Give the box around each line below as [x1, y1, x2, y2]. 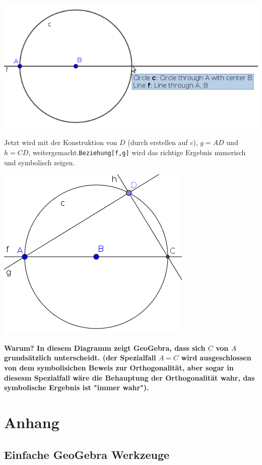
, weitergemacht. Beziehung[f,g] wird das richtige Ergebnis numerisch [28, 147, 246, 157]
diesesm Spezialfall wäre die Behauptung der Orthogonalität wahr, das [4, 372, 255, 383]
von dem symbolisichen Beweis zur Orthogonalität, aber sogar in [4, 362, 234, 373]
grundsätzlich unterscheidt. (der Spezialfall [4, 352, 156, 363]
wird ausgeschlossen [181, 352, 251, 363]
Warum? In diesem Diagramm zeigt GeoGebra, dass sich [4, 342, 206, 353]
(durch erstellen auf [127, 137, 188, 148]
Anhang [4, 411, 59, 432]
